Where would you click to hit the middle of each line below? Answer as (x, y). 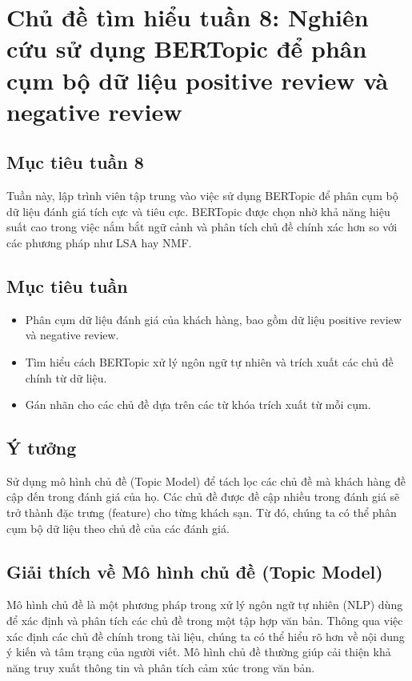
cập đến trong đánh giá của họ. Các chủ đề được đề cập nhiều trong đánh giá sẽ (203, 497)
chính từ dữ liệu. (66, 377)
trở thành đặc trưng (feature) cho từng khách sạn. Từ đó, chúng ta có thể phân (202, 513)
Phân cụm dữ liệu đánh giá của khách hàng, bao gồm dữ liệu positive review (213, 319)
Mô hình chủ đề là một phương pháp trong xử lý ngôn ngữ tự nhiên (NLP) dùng (205, 605)
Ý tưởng (42, 448)
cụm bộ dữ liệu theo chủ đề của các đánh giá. (118, 528)
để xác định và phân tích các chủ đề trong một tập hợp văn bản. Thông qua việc (205, 621)
